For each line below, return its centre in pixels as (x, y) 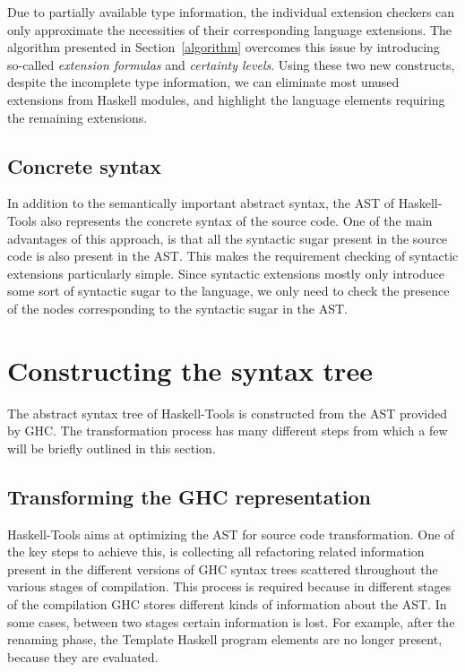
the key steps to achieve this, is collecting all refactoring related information (216, 551)
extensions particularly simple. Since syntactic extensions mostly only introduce (226, 273)
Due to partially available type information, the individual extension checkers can (231, 12)
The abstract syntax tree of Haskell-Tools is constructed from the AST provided (228, 413)
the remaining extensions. (77, 117)
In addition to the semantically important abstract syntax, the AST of (201, 203)
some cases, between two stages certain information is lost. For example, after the (231, 621)
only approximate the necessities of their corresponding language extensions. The (230, 29)
